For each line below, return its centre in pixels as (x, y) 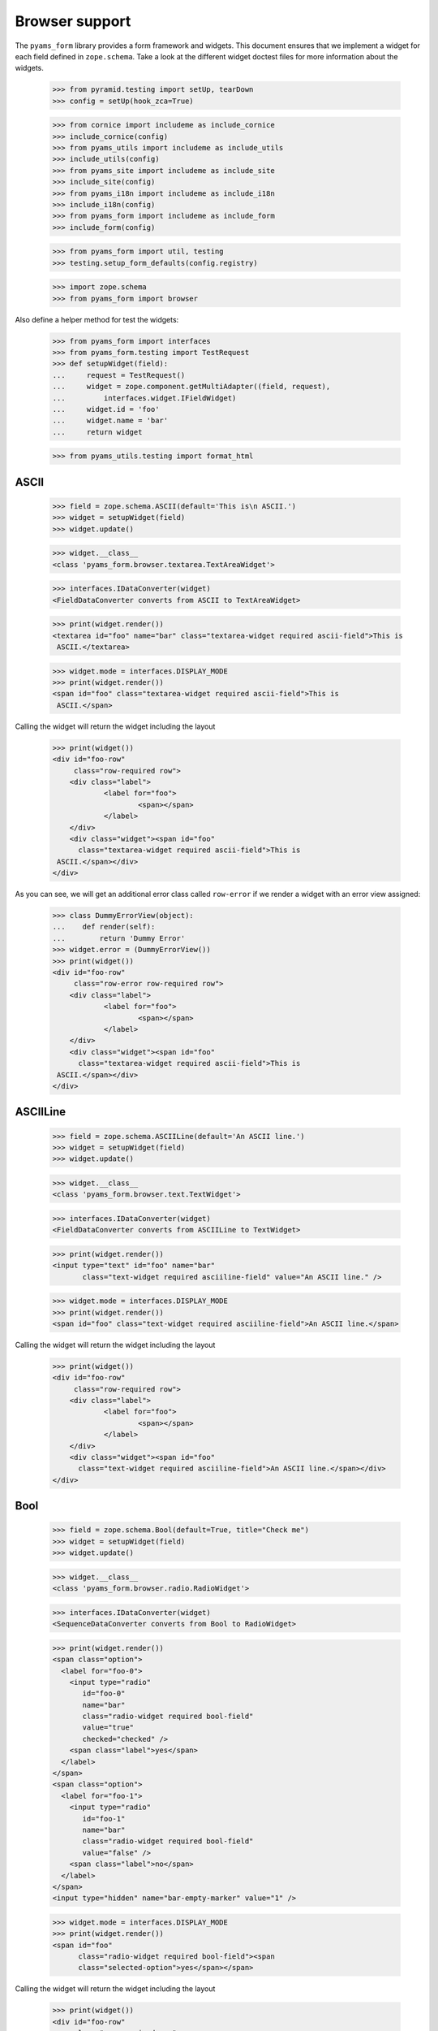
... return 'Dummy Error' (119, 938)
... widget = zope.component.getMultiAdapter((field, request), (191, 387)
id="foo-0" (104, 1693)
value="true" (108, 1728)
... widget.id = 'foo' (106, 409)
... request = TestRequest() (119, 375)
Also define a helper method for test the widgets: (97, 319)
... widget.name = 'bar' (110, 421)
